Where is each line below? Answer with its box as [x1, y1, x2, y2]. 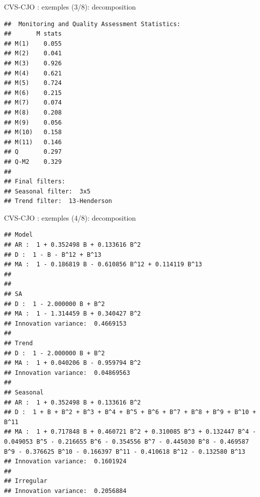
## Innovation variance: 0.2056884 [4, 487, 127, 494]
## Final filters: [4, 178, 65, 185]
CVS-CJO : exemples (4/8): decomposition [4, 212, 136, 223]
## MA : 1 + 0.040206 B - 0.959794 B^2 [4, 359, 141, 367]
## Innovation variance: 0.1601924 [4, 458, 127, 465]
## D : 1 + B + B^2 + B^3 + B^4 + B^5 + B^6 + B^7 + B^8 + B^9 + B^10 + [4, 409, 256, 416]
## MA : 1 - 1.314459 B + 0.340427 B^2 [4, 310, 141, 318]
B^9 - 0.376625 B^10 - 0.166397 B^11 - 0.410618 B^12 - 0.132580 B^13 [4, 448, 245, 455]
